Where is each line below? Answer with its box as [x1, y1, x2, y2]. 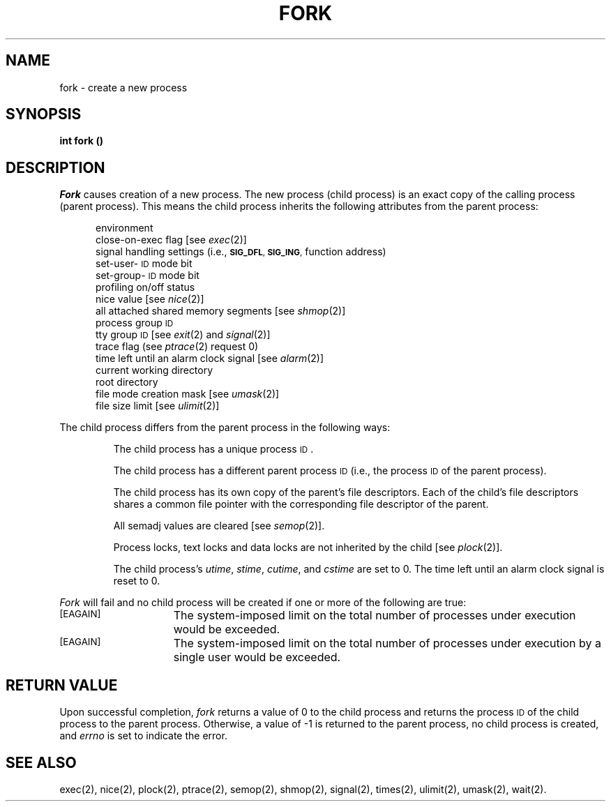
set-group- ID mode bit [96, 269, 199, 282]
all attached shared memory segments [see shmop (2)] [96, 305, 346, 317]
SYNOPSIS [6, 105, 82, 123]
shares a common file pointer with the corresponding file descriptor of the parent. [113, 498, 489, 511]
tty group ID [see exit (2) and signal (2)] [96, 329, 271, 341]
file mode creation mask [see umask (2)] [96, 388, 280, 400]
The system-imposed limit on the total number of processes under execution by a [173, 636, 602, 651]
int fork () [59, 135, 104, 147]
